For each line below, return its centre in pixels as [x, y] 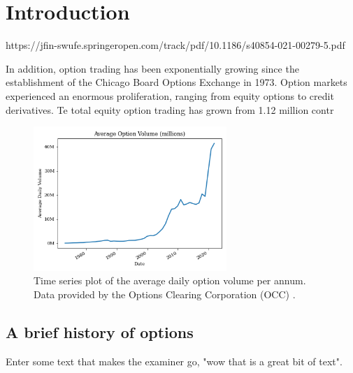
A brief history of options [100, 331]
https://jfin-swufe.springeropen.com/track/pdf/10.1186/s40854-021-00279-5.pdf [175, 45]
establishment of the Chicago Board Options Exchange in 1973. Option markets [176, 82]
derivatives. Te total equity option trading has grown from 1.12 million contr [170, 109]
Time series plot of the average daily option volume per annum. [170, 280]
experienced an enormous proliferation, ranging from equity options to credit [170, 95]
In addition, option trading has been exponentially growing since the [152, 68]
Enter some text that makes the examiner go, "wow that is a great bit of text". [174, 361]
